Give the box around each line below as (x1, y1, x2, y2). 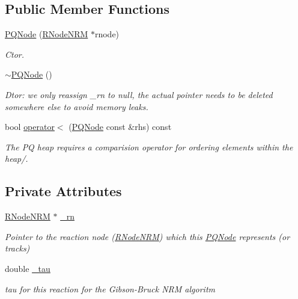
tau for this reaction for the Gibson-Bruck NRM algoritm (5, 282, 215, 295)
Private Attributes (5, 182, 122, 200)
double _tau (5, 262, 50, 274)
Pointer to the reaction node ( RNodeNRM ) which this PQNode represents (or (5, 230, 290, 242)
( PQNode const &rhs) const (68, 120, 172, 133)
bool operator (5, 120, 55, 133)
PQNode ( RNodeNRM (5, 28, 88, 40)
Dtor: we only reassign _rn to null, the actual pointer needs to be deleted (5, 88, 273, 100)
